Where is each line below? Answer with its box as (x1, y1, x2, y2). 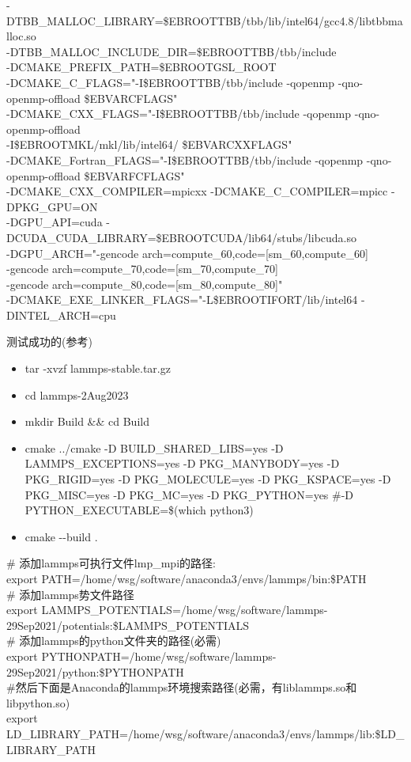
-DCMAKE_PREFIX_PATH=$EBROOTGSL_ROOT (6, 59, 277, 75)
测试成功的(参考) (6, 333, 92, 350)
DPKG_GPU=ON (6, 198, 98, 214)
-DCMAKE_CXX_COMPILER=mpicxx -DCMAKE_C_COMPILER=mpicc (6, 183, 388, 199)
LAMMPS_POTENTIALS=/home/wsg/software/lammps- (41, 601, 328, 618)
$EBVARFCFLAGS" (84, 167, 185, 184)
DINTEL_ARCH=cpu (6, 306, 116, 323)
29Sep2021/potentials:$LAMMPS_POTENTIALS (6, 616, 250, 633)
